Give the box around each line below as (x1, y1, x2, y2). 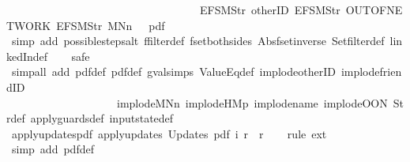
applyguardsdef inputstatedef (30, 110, 174, 126)
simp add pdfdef (11, 141, 94, 157)
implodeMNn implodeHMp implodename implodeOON (116, 94, 388, 111)
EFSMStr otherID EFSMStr (199, 2, 340, 17)
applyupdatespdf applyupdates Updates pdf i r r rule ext (11, 125, 327, 141)
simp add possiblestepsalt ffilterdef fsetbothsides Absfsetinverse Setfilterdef (11, 32, 385, 49)
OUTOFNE (345, 2, 403, 17)
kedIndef (6, 47, 48, 64)
